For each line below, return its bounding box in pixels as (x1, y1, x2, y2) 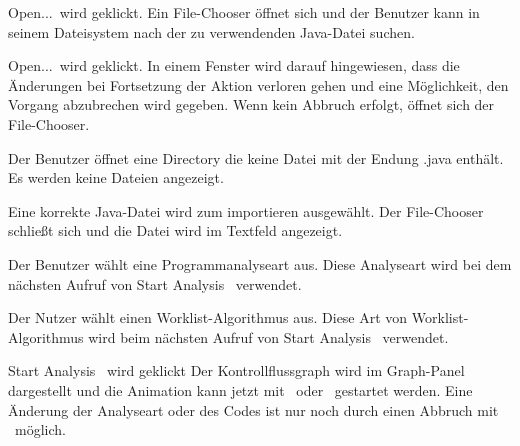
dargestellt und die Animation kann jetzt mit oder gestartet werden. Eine (8, 379, 473, 400)
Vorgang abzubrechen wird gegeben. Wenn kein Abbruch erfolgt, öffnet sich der (8, 94, 495, 115)
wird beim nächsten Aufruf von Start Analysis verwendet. (88, 326, 449, 347)
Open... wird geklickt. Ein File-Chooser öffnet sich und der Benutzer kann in (8, 2, 480, 22)
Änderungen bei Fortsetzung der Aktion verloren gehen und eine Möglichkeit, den (8, 74, 509, 95)
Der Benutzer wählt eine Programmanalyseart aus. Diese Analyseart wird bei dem (8, 253, 512, 274)
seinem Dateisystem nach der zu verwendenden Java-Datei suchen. (8, 21, 415, 42)
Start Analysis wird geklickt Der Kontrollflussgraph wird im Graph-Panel (8, 360, 465, 381)
